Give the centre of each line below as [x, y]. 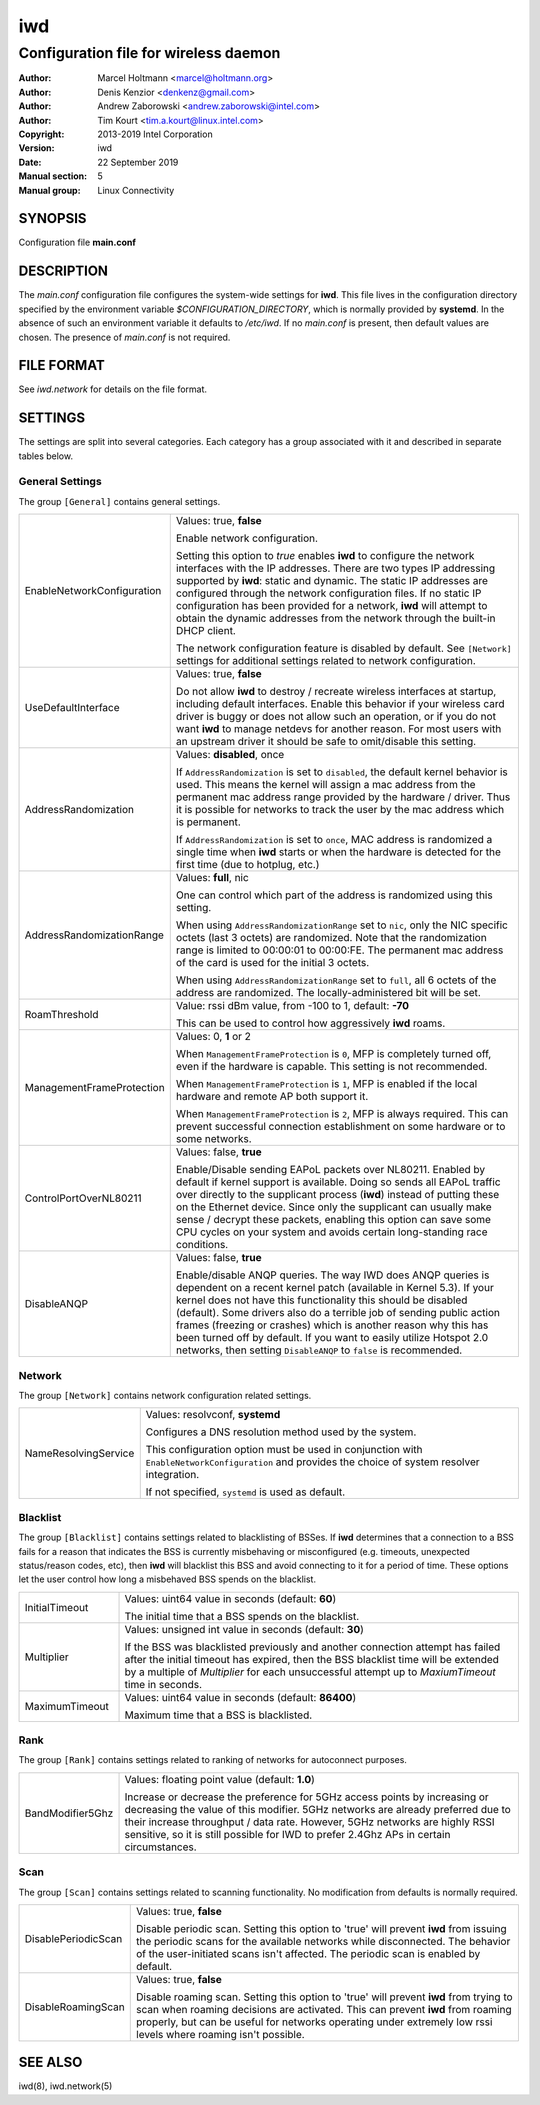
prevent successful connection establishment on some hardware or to [340, 1127]
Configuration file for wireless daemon [149, 53]
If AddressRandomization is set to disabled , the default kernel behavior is [342, 772]
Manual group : [49, 190]
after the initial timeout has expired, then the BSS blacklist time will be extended [312, 1659]
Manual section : [53, 176]
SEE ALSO [50, 2062]
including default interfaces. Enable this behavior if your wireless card [340, 704]
